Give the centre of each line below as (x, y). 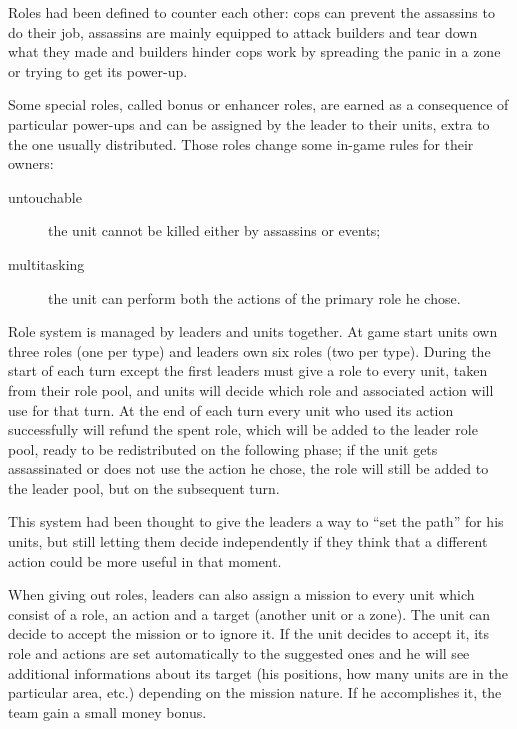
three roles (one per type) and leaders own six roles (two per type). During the (249, 350)
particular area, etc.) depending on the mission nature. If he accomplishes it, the (255, 692)
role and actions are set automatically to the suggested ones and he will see (239, 653)
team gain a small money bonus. (107, 711)
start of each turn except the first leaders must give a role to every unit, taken (248, 370)
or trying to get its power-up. (98, 70)
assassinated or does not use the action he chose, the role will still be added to (248, 468)
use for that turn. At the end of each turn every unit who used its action (231, 409)
